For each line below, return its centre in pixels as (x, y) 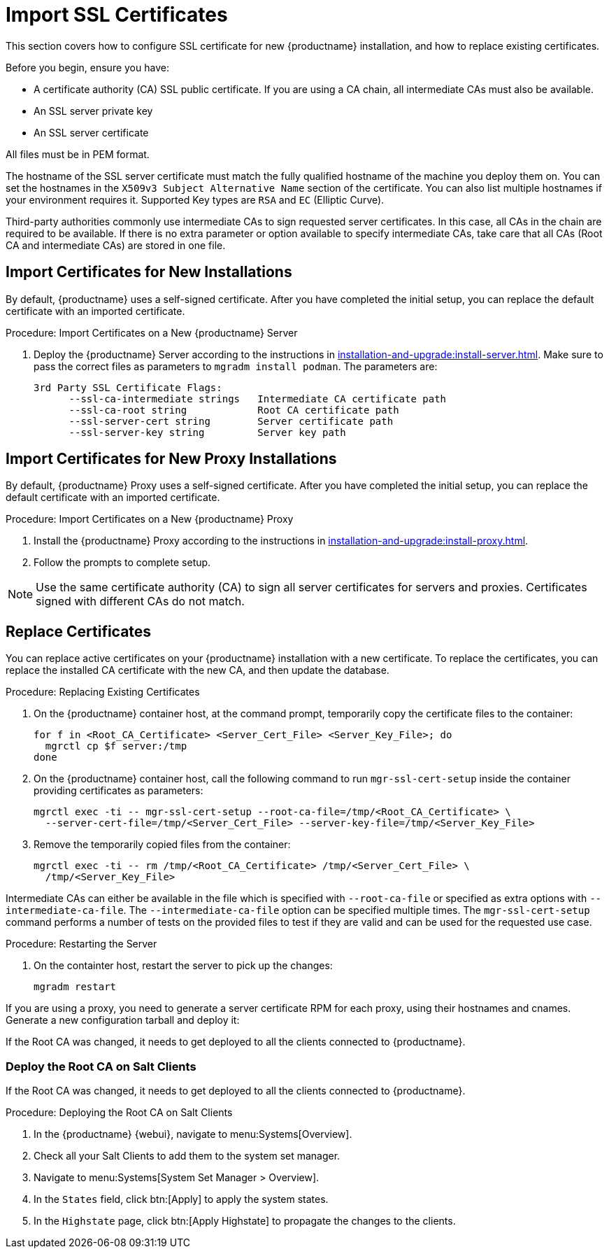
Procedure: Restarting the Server (81, 944)
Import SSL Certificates (117, 15)
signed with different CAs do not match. (140, 601)
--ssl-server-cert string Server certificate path (231, 421)
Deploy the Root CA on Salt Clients (101, 1066)
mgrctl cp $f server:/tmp (116, 746)
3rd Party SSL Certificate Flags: (128, 387)
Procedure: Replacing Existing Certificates (103, 692)
